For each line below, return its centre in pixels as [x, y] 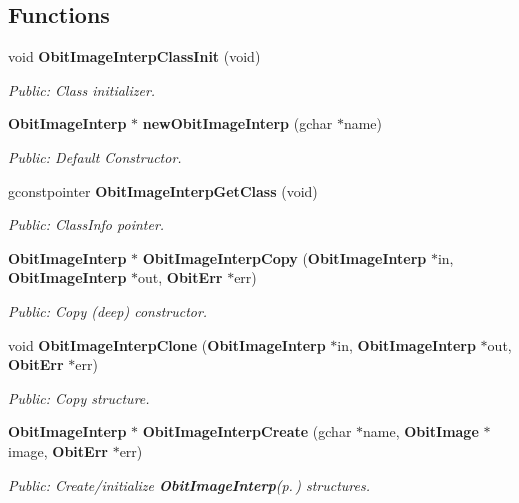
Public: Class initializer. [82, 89]
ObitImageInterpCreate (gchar [247, 431]
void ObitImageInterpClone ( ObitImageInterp [167, 344]
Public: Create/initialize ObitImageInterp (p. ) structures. [189, 484]
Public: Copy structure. [79, 397]
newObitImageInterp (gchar [237, 123]
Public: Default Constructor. [95, 156]
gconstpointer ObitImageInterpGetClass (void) [163, 190]
